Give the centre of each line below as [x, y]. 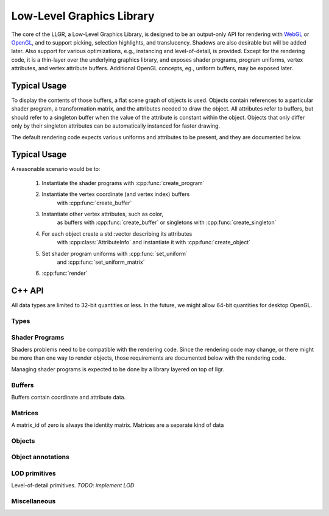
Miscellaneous [34, 501]
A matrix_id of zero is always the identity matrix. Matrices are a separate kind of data [118, 425]
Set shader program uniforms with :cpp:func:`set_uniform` [115, 253]
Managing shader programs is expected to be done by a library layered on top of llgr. [118, 369]
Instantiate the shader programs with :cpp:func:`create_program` [123, 183]
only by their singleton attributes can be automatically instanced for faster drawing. [116, 126]
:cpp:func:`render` [65, 273]
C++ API [27, 291]
